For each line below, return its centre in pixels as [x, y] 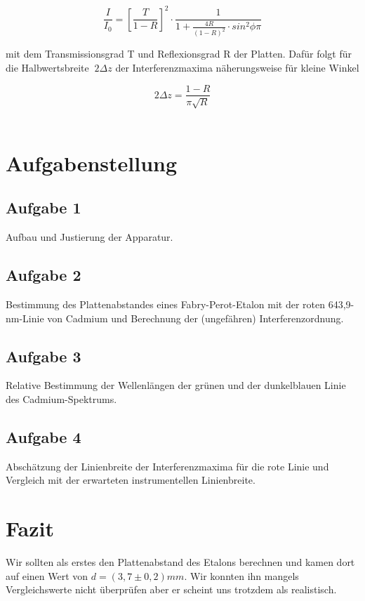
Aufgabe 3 [44, 356]
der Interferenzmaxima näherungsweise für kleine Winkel [237, 67]
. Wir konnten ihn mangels [241, 575]
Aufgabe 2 [44, 275]
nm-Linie [25, 318]
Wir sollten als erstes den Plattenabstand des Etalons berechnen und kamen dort [180, 562]
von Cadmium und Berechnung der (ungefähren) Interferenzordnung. [195, 318]
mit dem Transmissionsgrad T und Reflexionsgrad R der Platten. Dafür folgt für [179, 54]
